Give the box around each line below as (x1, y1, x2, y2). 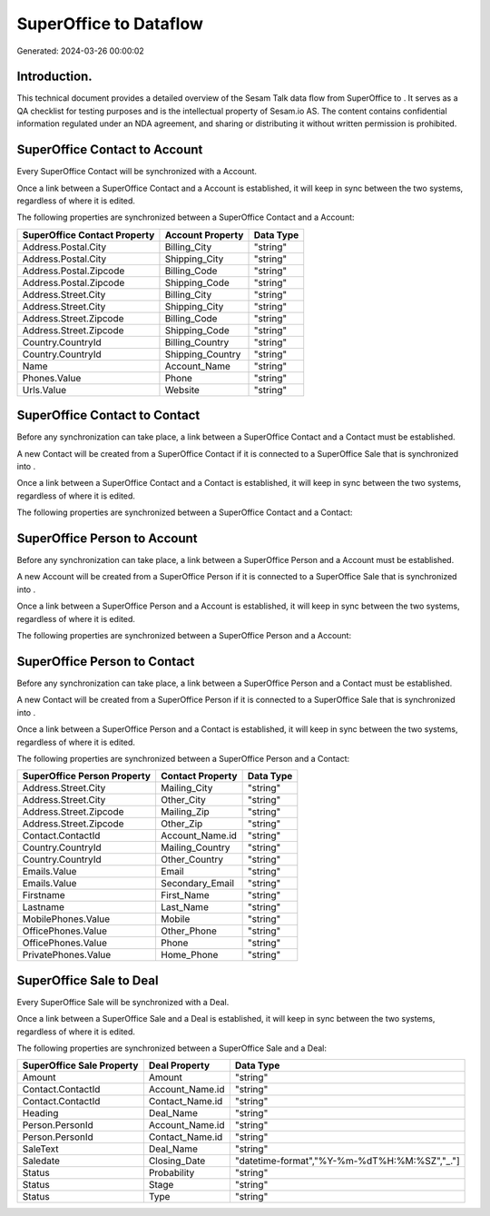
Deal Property (148, 1059, 211, 1072)
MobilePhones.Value (22, 913, 111, 925)
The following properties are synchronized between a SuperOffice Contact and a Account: (16, 212, 355, 222)
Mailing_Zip (160, 806, 211, 818)
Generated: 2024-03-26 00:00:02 (16, 45, 144, 56)
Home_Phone (160, 949, 219, 962)
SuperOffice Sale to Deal (16, 973, 159, 988)
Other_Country (160, 854, 224, 866)
